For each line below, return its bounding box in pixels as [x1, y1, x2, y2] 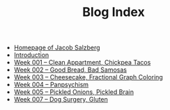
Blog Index [82, 4, 145, 20]
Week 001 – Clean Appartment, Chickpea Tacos [13, 58, 151, 67]
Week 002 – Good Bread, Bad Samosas [13, 65, 127, 74]
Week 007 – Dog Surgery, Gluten [13, 95, 108, 104]
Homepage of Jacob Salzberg [13, 43, 100, 52]
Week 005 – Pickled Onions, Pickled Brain [13, 88, 134, 96]
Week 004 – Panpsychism [13, 81, 89, 89]
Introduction [13, 51, 49, 59]
